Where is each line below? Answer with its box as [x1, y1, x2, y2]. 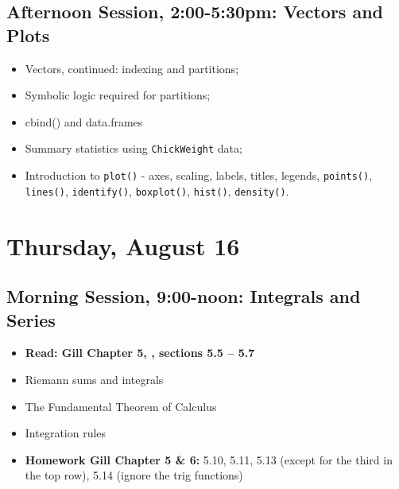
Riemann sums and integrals [25, 371, 164, 387]
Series [6, 307, 56, 332]
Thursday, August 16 [6, 229, 240, 262]
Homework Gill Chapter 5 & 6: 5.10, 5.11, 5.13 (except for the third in [25, 451, 393, 468]
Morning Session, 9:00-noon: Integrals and [6, 284, 361, 309]
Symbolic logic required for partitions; [25, 87, 211, 103]
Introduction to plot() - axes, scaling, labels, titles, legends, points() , [25, 167, 373, 184]
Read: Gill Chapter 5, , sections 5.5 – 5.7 [25, 344, 255, 361]
